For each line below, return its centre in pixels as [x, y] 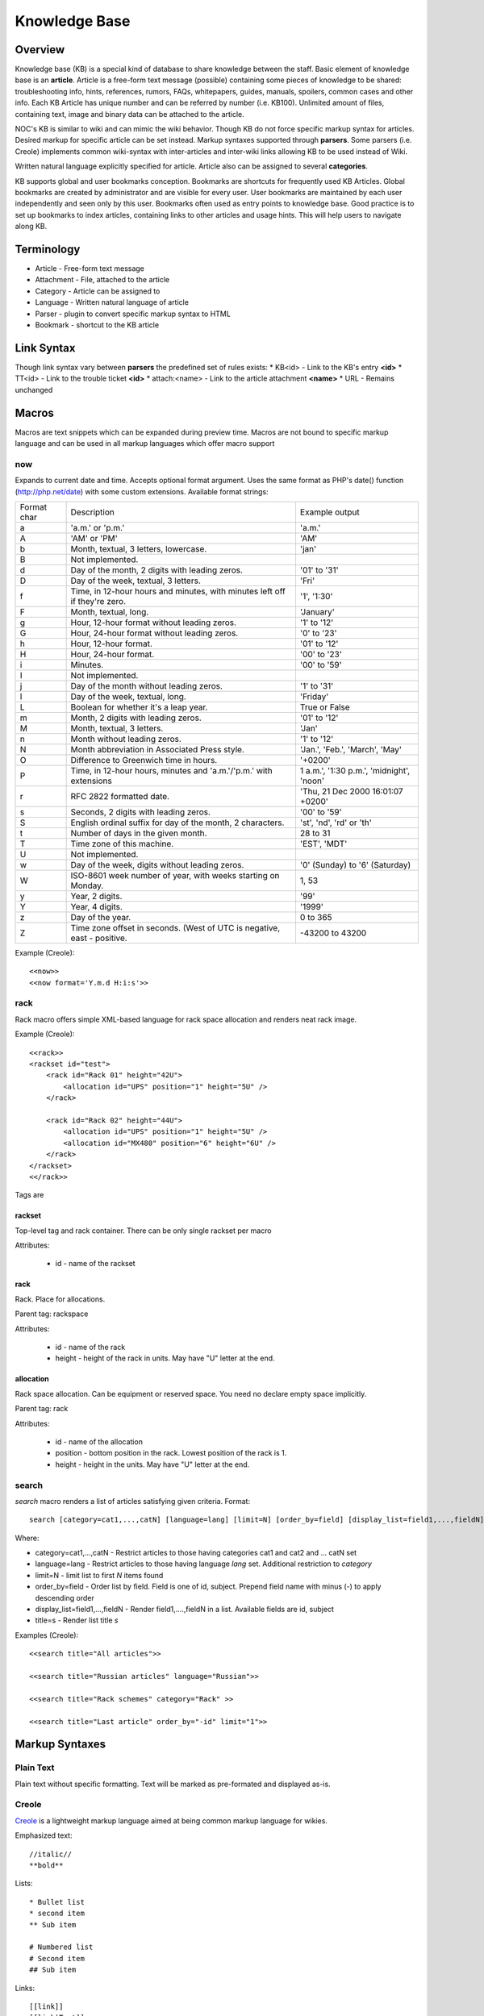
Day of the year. [101, 917]
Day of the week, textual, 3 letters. [136, 581]
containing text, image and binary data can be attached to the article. [130, 114]
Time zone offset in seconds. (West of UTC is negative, [175, 927]
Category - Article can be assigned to [98, 291]
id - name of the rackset [96, 1264]
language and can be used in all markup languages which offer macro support [145, 443]
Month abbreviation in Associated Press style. [158, 749]
